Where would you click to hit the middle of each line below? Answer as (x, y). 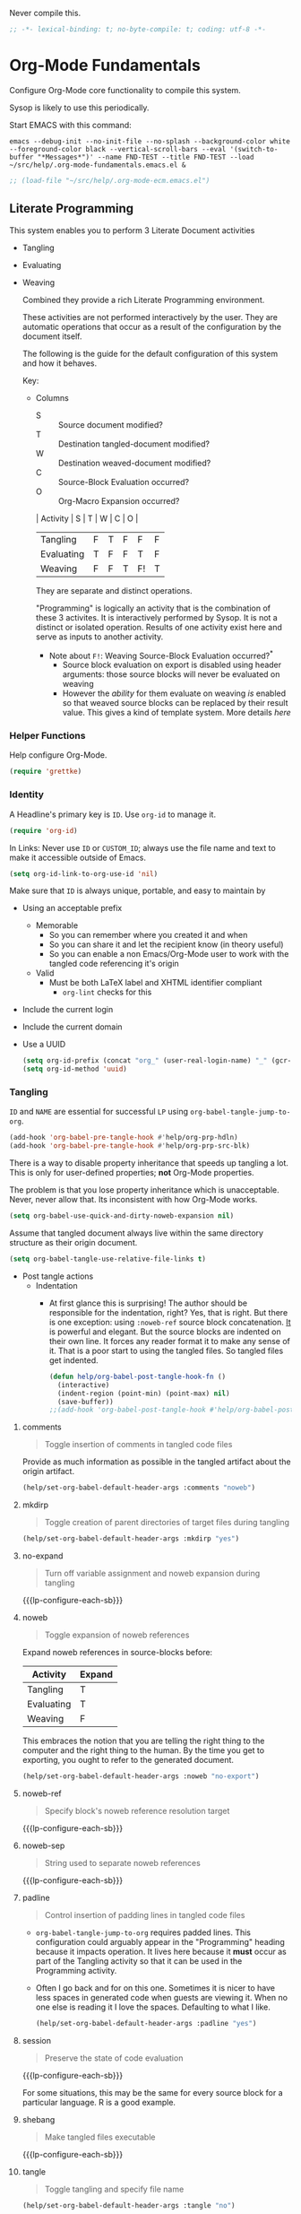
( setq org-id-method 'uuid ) (74, 1069)
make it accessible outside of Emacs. (77, 857)
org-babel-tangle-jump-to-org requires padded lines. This (143, 1932)
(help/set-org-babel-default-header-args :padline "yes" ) (146, 2023)
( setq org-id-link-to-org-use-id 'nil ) (84, 873)
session (37, 2040)
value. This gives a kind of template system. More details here (176, 713)
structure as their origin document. (73, 1243)
